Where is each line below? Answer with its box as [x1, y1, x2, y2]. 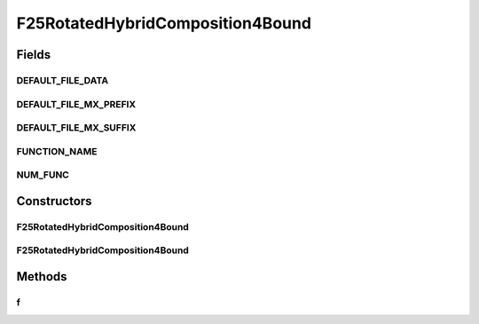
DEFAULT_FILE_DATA [16, 74, 109, 86]
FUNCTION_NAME [16, 145, 98, 157]
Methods [16, 269, 67, 284]
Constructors [16, 194, 92, 209]
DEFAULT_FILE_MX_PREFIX [16, 98, 137, 110]
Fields [16, 47, 51, 62]
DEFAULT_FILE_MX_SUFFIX [16, 122, 137, 134]
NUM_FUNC [16, 169, 70, 181]
